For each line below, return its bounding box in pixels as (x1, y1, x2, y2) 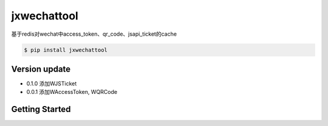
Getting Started (11, 104, 71, 114)
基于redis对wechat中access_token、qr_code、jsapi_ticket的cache (11, 30, 177, 38)
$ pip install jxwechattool (24, 46, 108, 53)
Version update (11, 64, 71, 74)
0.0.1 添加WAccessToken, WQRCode (26, 88, 118, 96)
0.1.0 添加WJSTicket (26, 80, 77, 87)
